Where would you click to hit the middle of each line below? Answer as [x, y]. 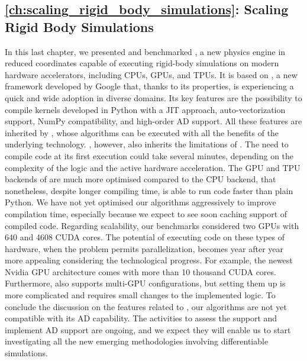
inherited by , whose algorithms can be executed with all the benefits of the [142, 132]
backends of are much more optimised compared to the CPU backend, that [140, 179]
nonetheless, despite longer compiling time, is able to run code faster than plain [149, 190]
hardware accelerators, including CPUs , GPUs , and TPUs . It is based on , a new [151, 74]
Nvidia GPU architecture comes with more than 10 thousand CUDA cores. [140, 271]
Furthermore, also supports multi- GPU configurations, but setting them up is [145, 283]
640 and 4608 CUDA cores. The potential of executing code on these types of [145, 237]
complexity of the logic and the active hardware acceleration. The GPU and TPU [153, 167]
